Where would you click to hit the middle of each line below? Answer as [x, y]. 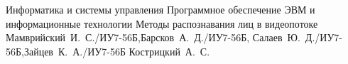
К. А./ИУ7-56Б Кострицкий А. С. [134, 51]
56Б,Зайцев [29, 51]
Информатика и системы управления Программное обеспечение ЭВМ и [161, 9]
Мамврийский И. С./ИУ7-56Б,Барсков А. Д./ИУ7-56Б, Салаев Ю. [153, 37]
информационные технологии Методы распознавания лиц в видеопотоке [162, 23]
